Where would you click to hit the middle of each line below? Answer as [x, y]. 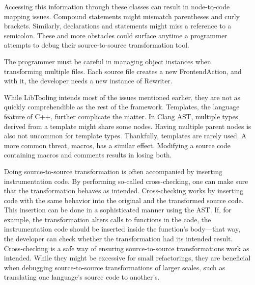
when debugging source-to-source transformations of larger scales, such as [114, 267]
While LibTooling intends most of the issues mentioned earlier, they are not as [122, 97]
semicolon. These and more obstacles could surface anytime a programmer [116, 35]
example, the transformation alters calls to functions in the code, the [108, 219]
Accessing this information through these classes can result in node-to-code [117, 6]
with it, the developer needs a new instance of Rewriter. [88, 81]
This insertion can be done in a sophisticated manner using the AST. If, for [118, 210]
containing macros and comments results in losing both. [88, 155]
